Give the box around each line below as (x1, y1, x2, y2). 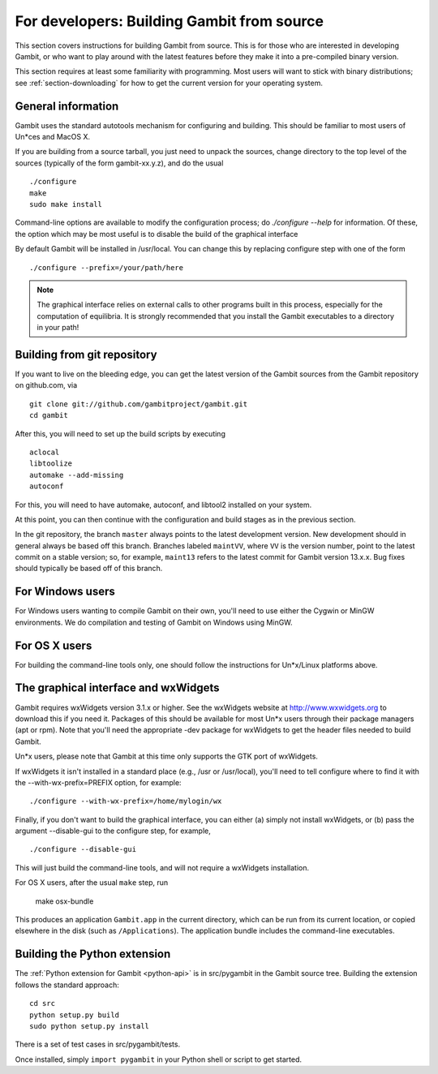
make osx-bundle (35, 896, 94, 906)
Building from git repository (15, 347, 157, 361)
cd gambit (29, 410, 68, 420)
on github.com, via (15, 380, 78, 390)
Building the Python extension (15, 947, 171, 961)
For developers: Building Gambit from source (15, 12, 324, 30)
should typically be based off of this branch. (15, 564, 163, 574)
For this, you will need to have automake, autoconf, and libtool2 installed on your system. (15, 500, 312, 509)
